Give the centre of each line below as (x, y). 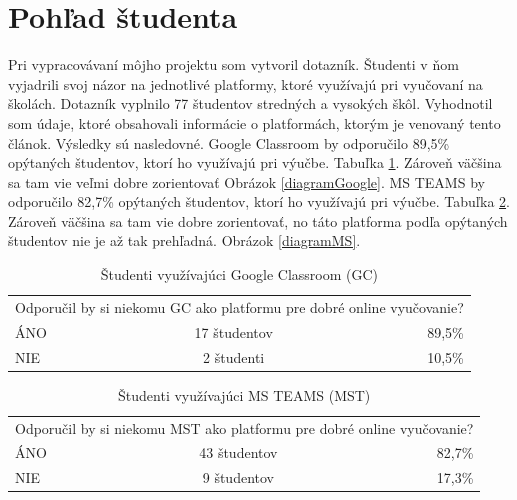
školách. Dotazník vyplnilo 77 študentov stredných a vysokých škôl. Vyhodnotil (250, 103)
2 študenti (234, 356)
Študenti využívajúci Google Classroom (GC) (239, 274)
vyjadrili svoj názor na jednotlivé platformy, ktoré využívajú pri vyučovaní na (245, 83)
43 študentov (238, 452)
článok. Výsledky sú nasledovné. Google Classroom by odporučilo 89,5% (229, 142)
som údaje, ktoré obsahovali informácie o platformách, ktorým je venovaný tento (254, 122)
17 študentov (233, 331)
